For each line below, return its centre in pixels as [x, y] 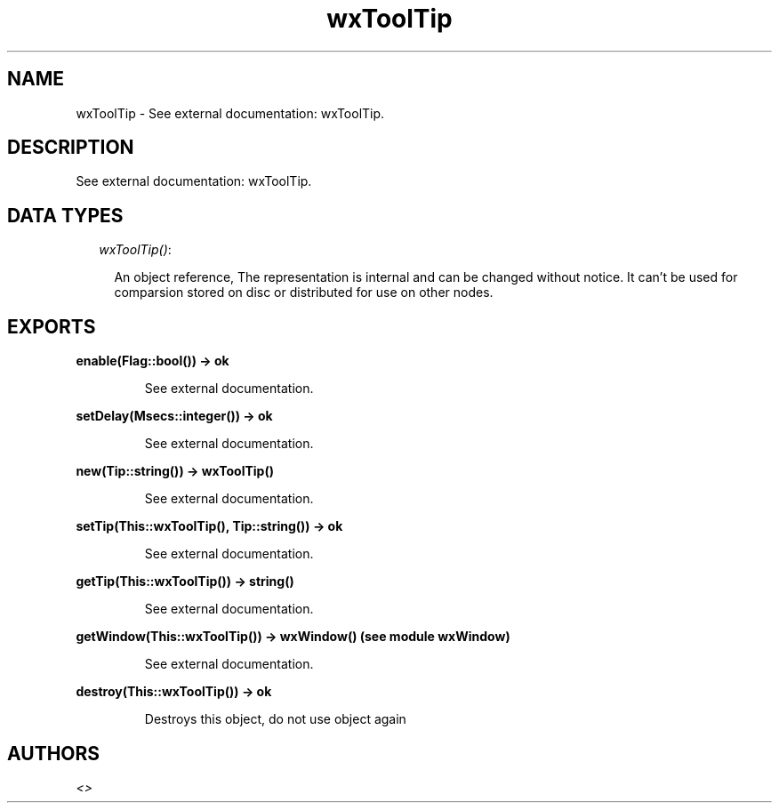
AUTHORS [54, 753]
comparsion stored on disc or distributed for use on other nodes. [304, 293]
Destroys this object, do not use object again [275, 719]
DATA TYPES [65, 215]
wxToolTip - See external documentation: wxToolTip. [230, 113]
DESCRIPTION [71, 148]
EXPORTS [52, 326]
